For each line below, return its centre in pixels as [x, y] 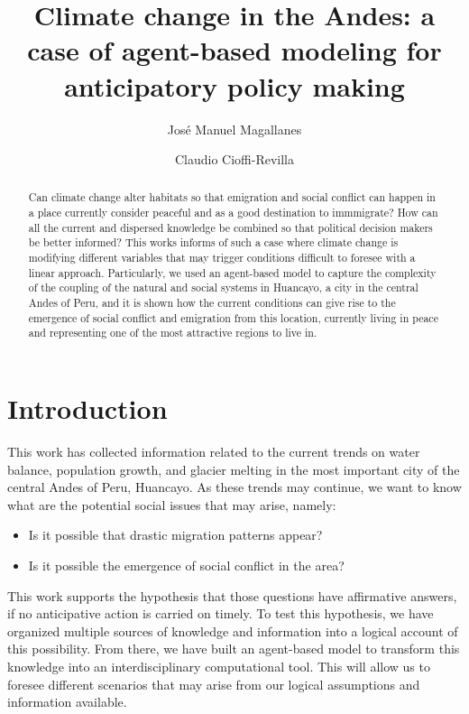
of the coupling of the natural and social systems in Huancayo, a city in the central [223, 287]
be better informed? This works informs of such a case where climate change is [213, 242]
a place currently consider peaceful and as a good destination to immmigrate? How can [233, 213]
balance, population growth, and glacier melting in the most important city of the [234, 469]
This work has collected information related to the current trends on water [214, 451]
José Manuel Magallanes [234, 129]
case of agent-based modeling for [234, 50]
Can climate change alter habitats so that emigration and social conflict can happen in [232, 197]
